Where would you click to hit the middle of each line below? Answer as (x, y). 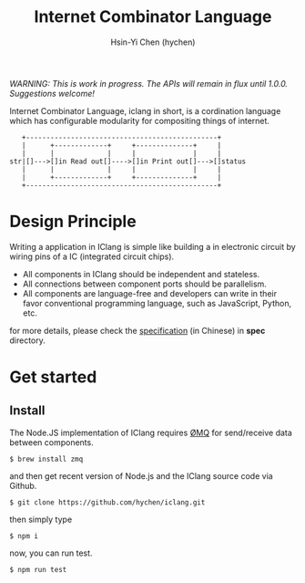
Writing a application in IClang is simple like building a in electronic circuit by (152, 246)
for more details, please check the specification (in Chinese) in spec (137, 330)
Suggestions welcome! (52, 93)
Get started (53, 377)
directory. (27, 340)
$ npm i (24, 536)
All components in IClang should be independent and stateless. (141, 274)
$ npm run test (38, 569)
